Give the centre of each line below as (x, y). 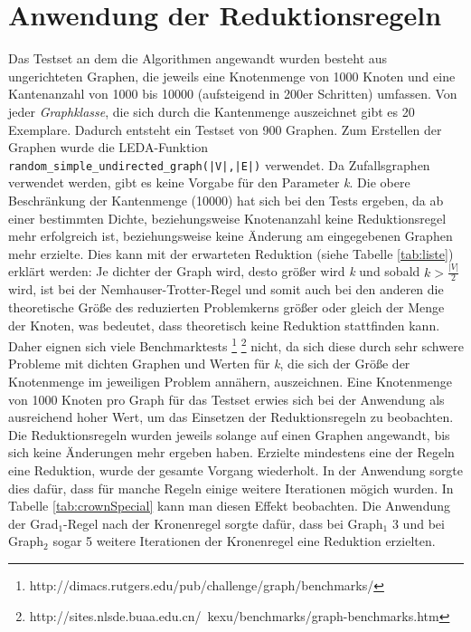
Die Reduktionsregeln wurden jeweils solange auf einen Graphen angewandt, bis (229, 434)
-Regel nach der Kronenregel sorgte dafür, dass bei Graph (223, 523)
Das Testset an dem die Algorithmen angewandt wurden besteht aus (198, 58)
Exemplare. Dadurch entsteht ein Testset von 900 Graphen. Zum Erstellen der (225, 129)
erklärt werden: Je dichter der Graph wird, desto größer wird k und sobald (214, 271)
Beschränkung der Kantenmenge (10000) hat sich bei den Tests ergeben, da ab (226, 200)
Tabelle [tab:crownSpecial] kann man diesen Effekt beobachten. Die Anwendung (229, 506)
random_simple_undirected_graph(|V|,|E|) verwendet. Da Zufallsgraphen (219, 164)
